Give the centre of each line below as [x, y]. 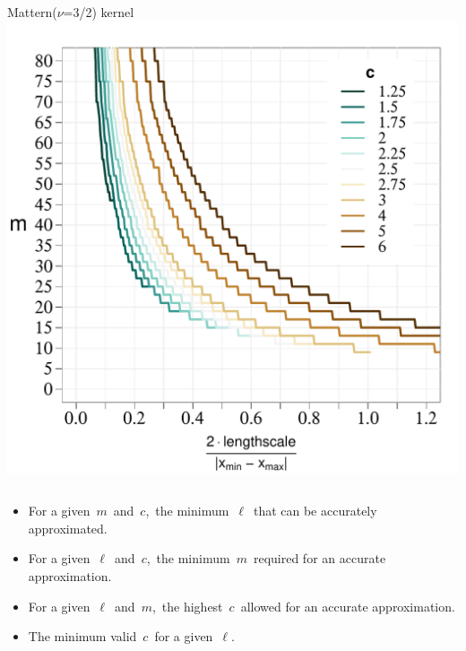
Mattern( [32, 12]
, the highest [187, 606]
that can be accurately [315, 511]
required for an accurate [319, 558]
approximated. [68, 528]
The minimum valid [82, 636]
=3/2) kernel [99, 12]
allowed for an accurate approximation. [348, 606]
